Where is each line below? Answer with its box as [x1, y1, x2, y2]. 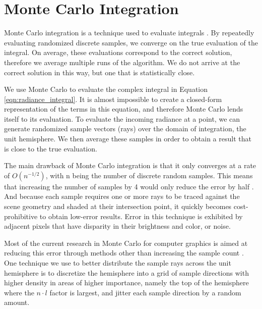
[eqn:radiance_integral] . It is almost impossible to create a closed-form [4, 93, 222, 104]
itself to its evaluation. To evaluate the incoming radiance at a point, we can [4, 113, 240, 124]
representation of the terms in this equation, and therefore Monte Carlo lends [4, 104, 243, 114]
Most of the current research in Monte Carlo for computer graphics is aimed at [4, 237, 248, 248]
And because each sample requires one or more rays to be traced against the [4, 191, 240, 201]
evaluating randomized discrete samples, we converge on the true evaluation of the [4, 37, 258, 47]
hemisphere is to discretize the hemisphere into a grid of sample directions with [4, 267, 249, 278]
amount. [4, 297, 30, 307]
